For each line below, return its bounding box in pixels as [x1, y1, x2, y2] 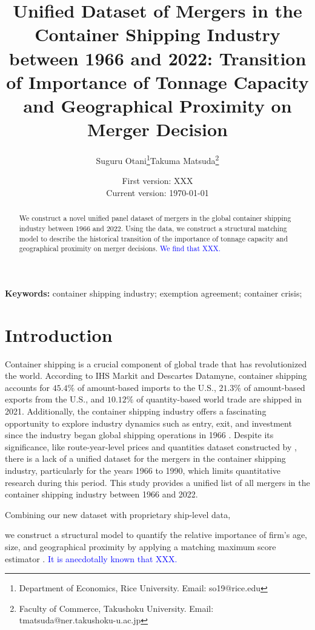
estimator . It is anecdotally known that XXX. [5, 552, 177, 565]
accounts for [5, 381, 50, 393]
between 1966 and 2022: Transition [8, 45, 307, 70]
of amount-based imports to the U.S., [77, 381, 216, 393]
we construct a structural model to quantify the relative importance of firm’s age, [5, 528, 308, 541]
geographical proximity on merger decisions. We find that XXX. [19, 243, 221, 254]
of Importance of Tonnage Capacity [6, 69, 309, 94]
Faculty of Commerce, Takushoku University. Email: [19, 602, 214, 614]
